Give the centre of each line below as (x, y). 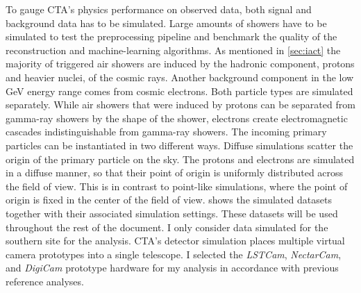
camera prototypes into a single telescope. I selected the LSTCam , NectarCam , (174, 254)
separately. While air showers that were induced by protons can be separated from (180, 104)
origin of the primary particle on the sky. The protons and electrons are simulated (180, 159)
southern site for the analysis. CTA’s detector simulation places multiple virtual (175, 241)
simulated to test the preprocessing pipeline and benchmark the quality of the (171, 36)
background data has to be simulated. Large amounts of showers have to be (166, 23)
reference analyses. (45, 281)
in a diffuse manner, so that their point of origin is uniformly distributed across (175, 173)
